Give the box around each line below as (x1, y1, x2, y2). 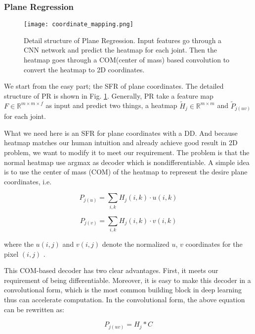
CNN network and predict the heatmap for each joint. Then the (24, 45, 217, 55)
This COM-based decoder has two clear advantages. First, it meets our (4, 265, 218, 276)
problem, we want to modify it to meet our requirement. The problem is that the (4, 147, 250, 157)
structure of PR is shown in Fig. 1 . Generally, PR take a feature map (4, 90, 213, 101)
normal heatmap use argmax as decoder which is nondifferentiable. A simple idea (4, 157, 250, 167)
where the (4, 238, 34, 249)
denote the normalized (102, 238, 170, 249)
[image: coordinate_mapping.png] (24, 21, 133, 28)
